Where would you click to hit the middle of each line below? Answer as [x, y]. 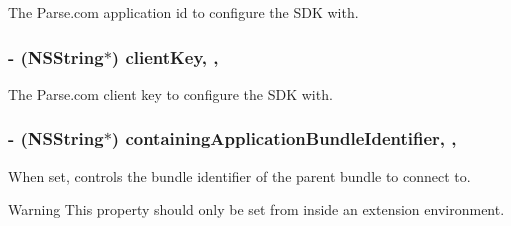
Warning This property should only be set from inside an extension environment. [256, 209]
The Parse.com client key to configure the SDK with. [170, 93]
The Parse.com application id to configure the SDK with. [183, 12]
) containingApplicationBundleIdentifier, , [284, 138]
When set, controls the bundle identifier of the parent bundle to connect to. [239, 175]
